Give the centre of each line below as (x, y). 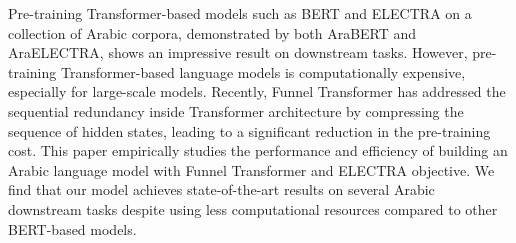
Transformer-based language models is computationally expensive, (263, 71)
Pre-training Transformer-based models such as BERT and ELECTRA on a (240, 13)
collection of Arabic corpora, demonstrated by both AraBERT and (212, 32)
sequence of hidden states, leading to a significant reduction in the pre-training (249, 130)
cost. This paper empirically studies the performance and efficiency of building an (258, 150)
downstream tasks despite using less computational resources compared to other (253, 208)
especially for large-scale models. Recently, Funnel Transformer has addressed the (257, 91)
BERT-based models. (72, 228)
